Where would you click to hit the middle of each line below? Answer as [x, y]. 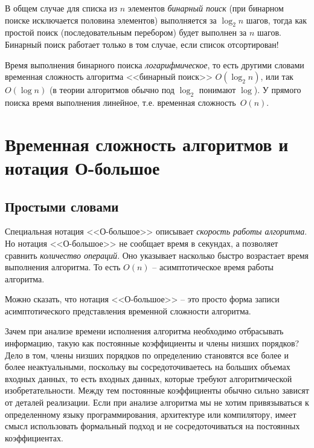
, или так [277, 76]
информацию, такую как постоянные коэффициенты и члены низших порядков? [152, 343]
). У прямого [277, 90]
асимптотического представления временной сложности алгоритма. [128, 310]
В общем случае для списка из [61, 8]
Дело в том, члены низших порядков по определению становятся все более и [147, 355]
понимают [217, 90]
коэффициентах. [34, 437]
